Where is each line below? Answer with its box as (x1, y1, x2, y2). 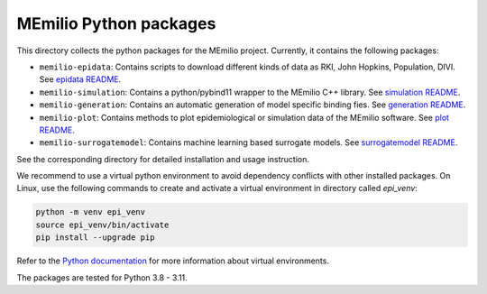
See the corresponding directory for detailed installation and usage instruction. (16, 153, 310, 164)
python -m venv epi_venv (35, 207, 146, 217)
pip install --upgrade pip (35, 233, 155, 243)
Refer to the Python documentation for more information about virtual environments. (16, 255, 329, 266)
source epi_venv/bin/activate (35, 219, 170, 230)
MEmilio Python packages (16, 14, 216, 33)
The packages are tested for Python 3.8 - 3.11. (16, 271, 188, 283)
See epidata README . (39, 74, 122, 85)
